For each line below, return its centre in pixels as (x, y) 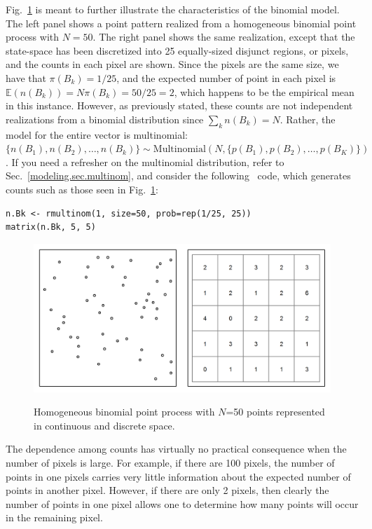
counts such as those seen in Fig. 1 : (82, 189)
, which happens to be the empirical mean (264, 91)
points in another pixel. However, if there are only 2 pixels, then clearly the (167, 490)
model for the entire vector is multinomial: (97, 134)
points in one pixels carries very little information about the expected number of (178, 476)
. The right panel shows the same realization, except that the (224, 37)
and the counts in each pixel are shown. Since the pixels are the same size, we (172, 64)
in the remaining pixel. (54, 517)
